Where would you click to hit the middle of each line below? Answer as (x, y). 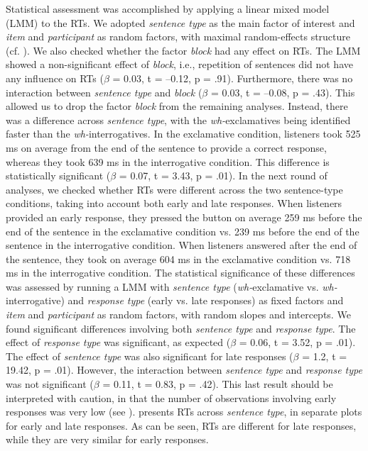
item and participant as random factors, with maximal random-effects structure (178, 37)
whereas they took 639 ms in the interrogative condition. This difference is (168, 161)
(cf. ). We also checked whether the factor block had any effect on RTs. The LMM (183, 50)
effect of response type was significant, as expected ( (118, 342)
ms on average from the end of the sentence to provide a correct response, (166, 147)
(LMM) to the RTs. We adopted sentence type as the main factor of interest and (180, 22)
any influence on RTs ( (55, 78)
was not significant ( (50, 384)
